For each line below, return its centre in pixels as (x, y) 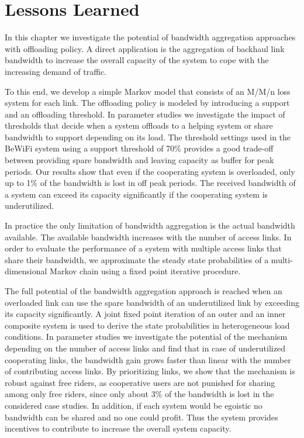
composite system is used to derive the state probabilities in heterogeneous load (147, 325)
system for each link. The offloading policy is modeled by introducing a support (147, 103)
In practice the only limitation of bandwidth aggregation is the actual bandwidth (150, 225)
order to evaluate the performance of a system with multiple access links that (143, 248)
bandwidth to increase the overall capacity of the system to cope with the (137, 60)
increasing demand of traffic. (56, 71)
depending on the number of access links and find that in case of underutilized (145, 348)
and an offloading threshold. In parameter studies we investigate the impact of (145, 114)
